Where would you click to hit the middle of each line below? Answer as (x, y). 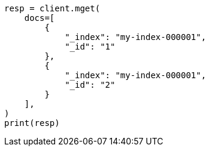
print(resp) (32, 123)
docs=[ (40, 18)
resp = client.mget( (52, 8)
